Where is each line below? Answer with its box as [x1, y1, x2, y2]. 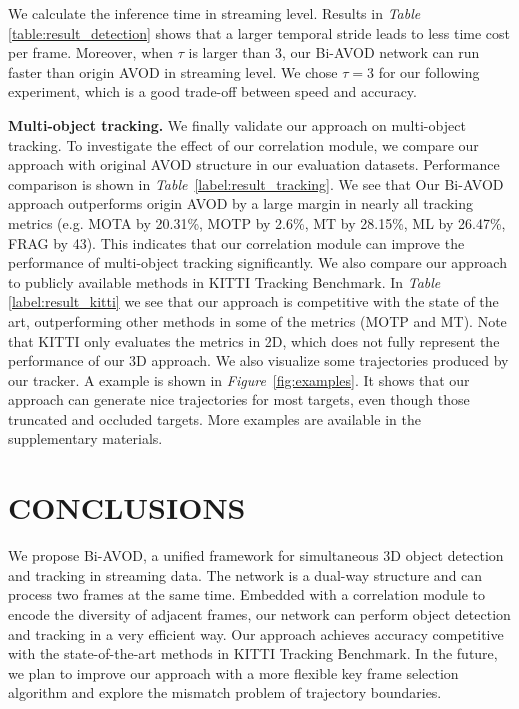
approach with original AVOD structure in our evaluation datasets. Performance [8, 154, 500, 175]
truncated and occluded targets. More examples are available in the [8, 408, 421, 429]
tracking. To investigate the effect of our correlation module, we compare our [8, 134, 479, 155]
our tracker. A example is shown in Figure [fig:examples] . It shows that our [8, 369, 470, 390]
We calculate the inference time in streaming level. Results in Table [8, 3, 421, 23]
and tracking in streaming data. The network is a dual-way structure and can [8, 564, 483, 585]
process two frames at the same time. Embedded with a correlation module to [8, 584, 485, 605]
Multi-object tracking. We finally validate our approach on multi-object [8, 114, 466, 135]
